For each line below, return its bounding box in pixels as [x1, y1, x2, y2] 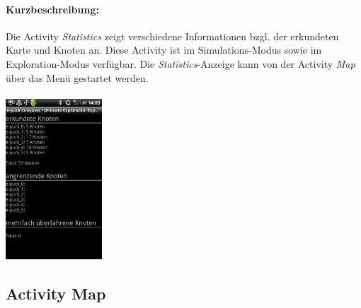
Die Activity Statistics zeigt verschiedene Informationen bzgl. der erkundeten [6, 28, 339, 43]
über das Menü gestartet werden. [6, 70, 149, 85]
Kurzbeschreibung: [6, 1, 99, 16]
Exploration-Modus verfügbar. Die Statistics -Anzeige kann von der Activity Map [6, 56, 355, 71]
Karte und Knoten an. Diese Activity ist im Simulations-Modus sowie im [6, 42, 322, 57]
